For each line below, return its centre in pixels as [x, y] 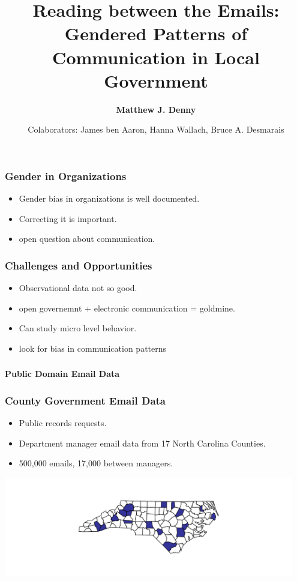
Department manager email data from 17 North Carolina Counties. [142, 443]
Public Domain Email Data [62, 374]
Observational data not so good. [78, 288]
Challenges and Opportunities [79, 265]
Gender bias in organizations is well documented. [109, 198]
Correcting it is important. [68, 218]
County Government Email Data [85, 400]
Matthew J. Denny [156, 109]
